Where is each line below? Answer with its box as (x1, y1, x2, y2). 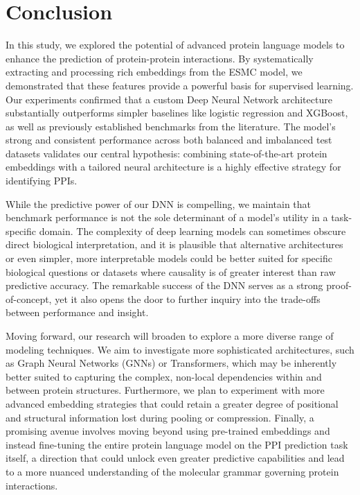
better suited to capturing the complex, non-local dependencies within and (6, 369, 322, 383)
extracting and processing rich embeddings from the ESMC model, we (6, 64, 303, 79)
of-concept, (6, 291, 52, 306)
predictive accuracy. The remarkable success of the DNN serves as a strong (6, 278, 323, 293)
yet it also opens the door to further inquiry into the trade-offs (55, 291, 321, 306)
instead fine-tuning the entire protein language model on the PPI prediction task (6, 437, 348, 451)
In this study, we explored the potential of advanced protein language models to (6, 37, 345, 52)
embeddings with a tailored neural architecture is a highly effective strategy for (6, 159, 341, 174)
